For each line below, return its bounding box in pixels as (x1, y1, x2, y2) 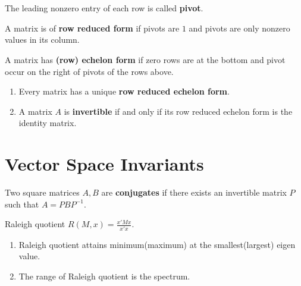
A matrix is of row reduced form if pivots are (5, 21, 180, 34)
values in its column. (5, 33, 80, 46)
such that (5, 197, 39, 210)
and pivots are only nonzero (189, 21, 290, 34)
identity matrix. (18, 117, 77, 129)
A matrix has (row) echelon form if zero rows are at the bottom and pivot (5, 53, 286, 65)
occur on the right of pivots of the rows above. (5, 65, 174, 77)
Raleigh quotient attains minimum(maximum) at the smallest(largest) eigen (18, 238, 296, 250)
